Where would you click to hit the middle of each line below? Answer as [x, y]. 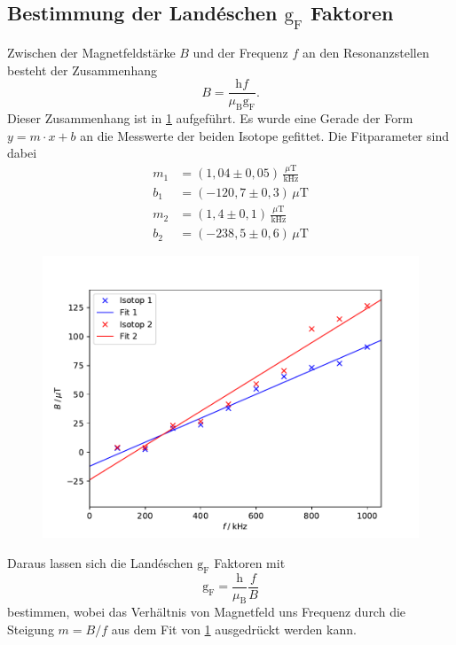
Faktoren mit [250, 562]
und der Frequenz [240, 52]
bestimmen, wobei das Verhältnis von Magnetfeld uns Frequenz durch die [207, 612]
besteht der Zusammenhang [82, 70]
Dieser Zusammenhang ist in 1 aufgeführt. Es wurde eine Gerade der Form [210, 118]
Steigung [31, 629]
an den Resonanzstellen [366, 52]
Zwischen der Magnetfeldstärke [91, 52]
